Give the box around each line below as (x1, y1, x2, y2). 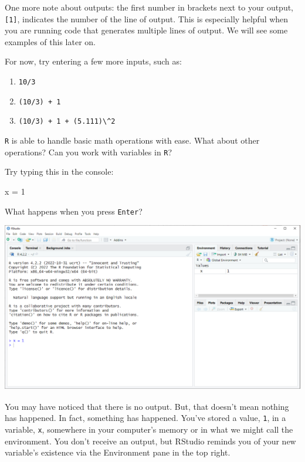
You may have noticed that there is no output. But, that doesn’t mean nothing (5, 400, 289, 412)
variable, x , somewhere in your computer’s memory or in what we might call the (5, 423, 293, 436)
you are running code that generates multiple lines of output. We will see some (5, 24, 288, 36)
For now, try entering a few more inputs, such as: (5, 55, 182, 67)
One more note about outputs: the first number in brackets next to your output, (5, 1, 294, 13)
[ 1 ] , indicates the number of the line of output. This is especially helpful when (5, 12, 289, 25)
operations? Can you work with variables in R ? (5, 145, 172, 158)
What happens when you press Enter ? (5, 205, 143, 217)
